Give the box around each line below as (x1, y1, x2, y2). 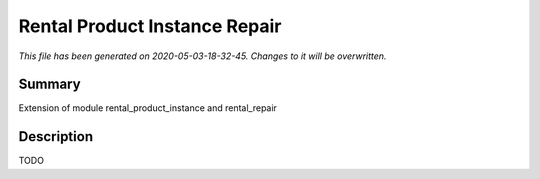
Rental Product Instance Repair (18, 15, 282, 37)
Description (18, 128, 94, 145)
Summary (18, 76, 81, 93)
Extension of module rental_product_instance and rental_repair (18, 102, 277, 114)
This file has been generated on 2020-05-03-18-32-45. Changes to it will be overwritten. (18, 50, 387, 62)
